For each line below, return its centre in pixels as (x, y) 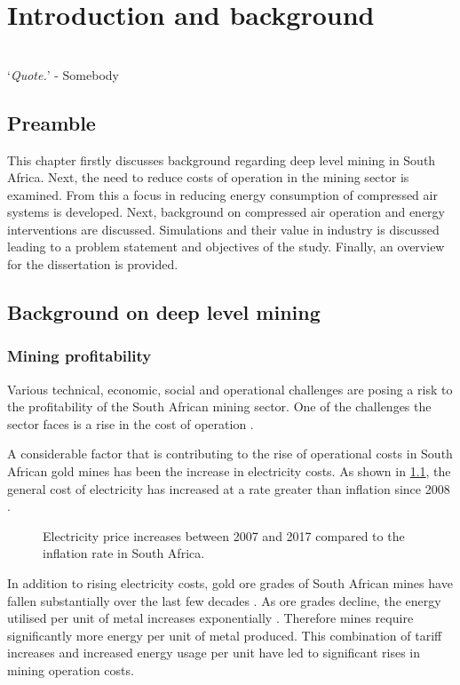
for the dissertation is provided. (93, 264)
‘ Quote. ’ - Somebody (63, 74)
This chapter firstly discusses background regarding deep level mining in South (222, 159)
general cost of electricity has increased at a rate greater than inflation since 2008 (229, 488)
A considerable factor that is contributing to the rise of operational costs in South (230, 454)
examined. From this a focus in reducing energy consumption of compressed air (222, 194)
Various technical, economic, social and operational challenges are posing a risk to (230, 389)
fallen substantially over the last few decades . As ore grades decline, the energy (224, 600)
